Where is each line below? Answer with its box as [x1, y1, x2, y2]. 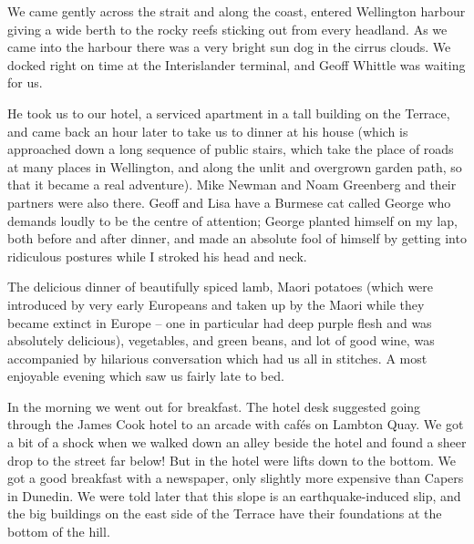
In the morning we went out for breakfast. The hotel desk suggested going [7, 396, 421, 416]
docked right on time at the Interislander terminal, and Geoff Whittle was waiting [7, 55, 466, 74]
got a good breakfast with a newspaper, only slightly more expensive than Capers [7, 468, 464, 488]
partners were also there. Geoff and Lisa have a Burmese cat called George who [7, 192, 451, 211]
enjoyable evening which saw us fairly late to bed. [7, 366, 284, 385]
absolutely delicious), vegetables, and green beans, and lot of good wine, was [7, 331, 435, 350]
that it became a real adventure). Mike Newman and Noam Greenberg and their [7, 175, 457, 194]
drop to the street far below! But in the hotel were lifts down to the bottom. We [7, 450, 457, 469]
